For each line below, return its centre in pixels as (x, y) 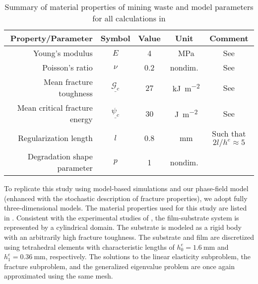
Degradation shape (60, 156)
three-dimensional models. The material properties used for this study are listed (126, 208)
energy (81, 119)
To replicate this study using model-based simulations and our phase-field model (126, 188)
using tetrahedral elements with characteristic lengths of (89, 247)
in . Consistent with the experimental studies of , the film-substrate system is (122, 217)
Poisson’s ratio (67, 67)
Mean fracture (68, 82)
